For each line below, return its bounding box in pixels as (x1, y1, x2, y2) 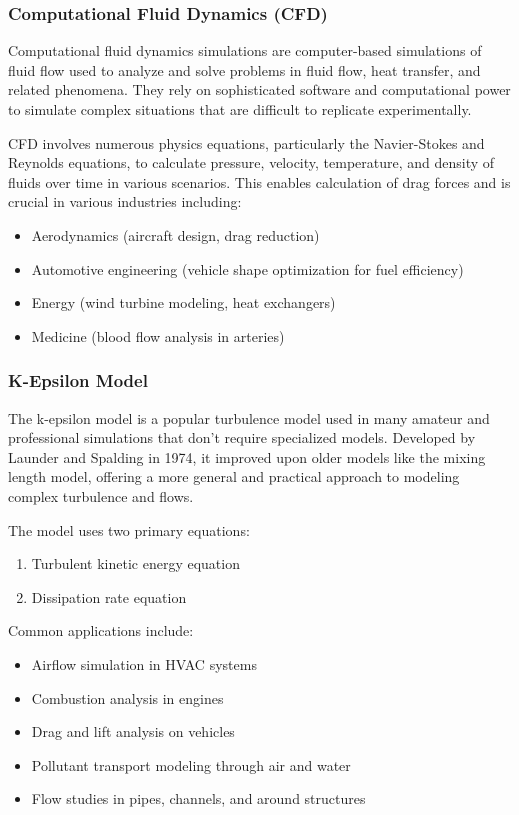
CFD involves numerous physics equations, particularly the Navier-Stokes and (8, 132, 485, 153)
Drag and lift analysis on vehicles (31, 721, 235, 742)
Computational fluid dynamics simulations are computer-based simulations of (8, 40, 482, 61)
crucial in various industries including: (8, 191, 242, 212)
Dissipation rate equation (31, 586, 187, 607)
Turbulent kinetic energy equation (31, 553, 240, 574)
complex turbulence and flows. (8, 485, 194, 506)
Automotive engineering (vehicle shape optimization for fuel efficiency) (31, 258, 464, 279)
